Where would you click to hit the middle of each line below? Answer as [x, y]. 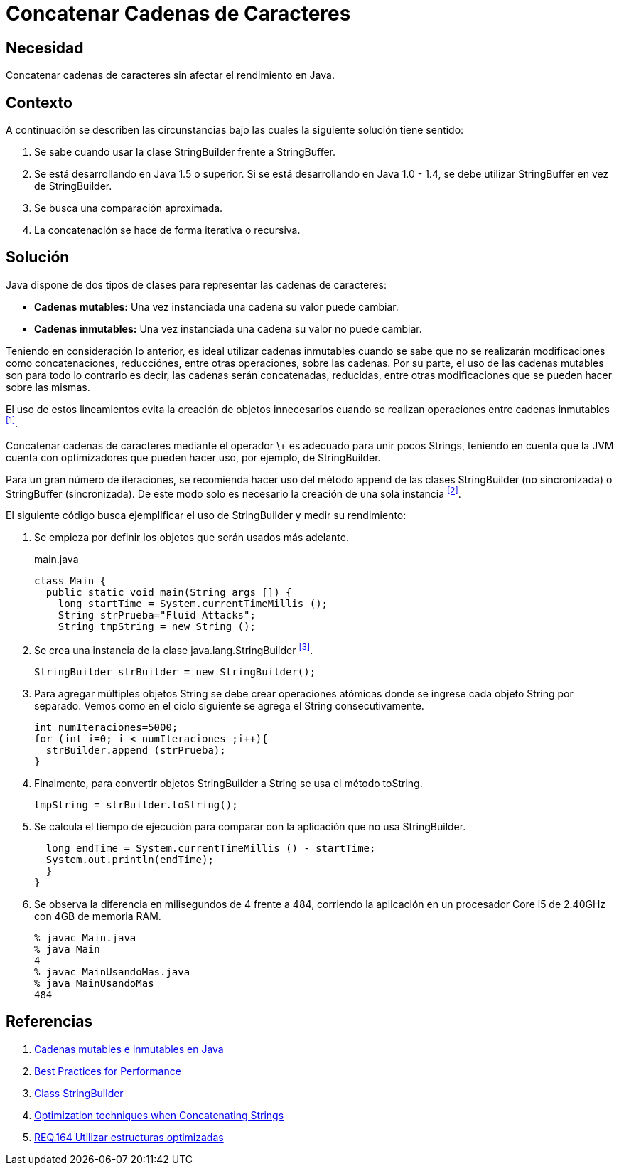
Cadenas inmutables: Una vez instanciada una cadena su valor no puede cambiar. [228, 328]
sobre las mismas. [48, 387]
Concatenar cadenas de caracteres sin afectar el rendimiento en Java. [170, 75]
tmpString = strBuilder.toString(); [136, 804]
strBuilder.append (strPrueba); [136, 750]
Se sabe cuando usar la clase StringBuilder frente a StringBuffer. [185, 152]
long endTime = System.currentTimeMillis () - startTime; [211, 848]
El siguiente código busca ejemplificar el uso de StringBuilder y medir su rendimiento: [206, 515]
